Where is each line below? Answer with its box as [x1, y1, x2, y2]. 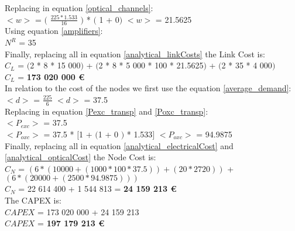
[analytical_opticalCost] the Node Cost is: [5, 151, 156, 163]
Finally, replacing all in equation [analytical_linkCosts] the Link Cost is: [5, 47, 265, 60]
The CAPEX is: [5, 194, 61, 206]
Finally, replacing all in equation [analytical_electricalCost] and [5, 139, 234, 151]
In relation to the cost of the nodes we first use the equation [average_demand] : [5, 82, 291, 94]
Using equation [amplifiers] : [5, 25, 103, 37]
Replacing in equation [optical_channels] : [5, 2, 153, 13]
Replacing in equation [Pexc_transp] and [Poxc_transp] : [5, 105, 208, 117]
